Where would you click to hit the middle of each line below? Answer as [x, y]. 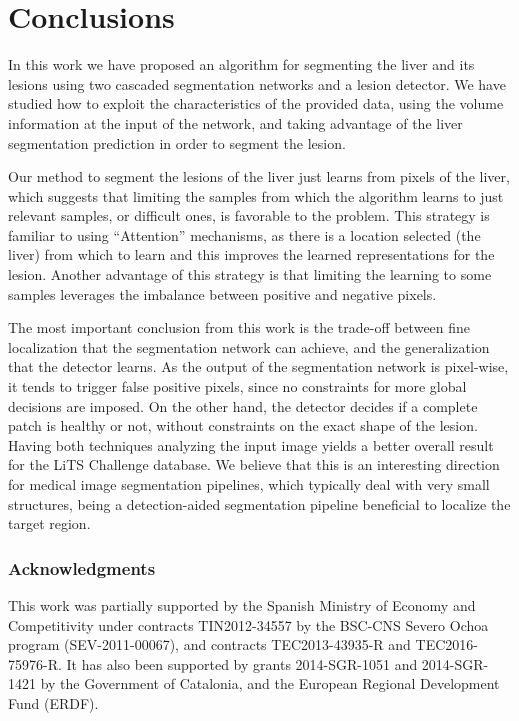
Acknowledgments [82, 567]
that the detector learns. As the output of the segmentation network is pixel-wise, [258, 366]
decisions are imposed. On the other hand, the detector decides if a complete [243, 405]
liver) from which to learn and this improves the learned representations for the [251, 254]
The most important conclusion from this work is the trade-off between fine [239, 327]
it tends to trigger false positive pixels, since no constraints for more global [237, 386]
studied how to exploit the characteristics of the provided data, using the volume [256, 103]
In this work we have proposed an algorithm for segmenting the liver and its [241, 64]
